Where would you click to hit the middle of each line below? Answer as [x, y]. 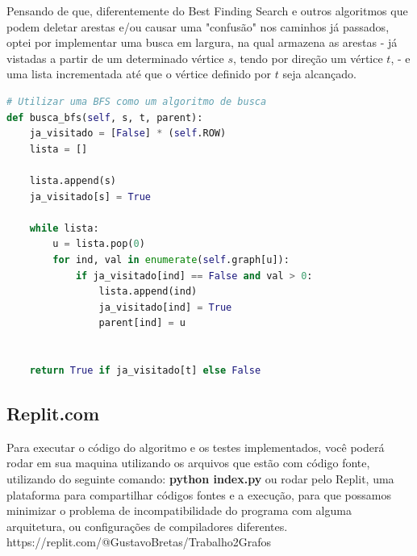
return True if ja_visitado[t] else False [145, 371]
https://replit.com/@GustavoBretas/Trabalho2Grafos [139, 542]
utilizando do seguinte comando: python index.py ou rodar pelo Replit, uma [200, 479]
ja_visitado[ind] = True [165, 307]
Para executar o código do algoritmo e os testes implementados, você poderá [196, 447]
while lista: [64, 228]
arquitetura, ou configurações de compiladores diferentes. [147, 526]
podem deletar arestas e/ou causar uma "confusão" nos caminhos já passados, [198, 26]
